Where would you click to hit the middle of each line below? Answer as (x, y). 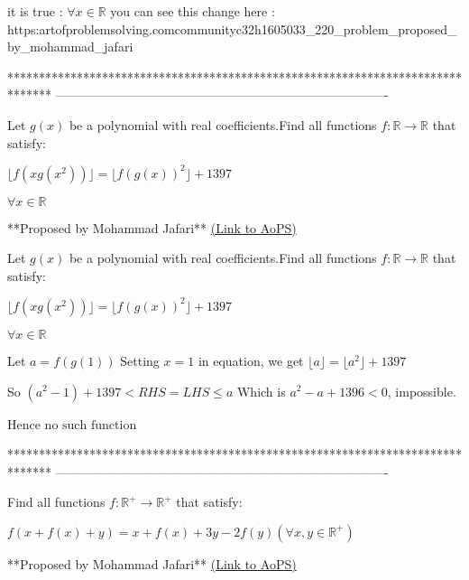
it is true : (35, 11)
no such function (91, 425)
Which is (261, 391)
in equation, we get (251, 360)
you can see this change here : (193, 11)
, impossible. (422, 391)
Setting (140, 360)
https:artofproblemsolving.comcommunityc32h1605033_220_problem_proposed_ (232, 28)
